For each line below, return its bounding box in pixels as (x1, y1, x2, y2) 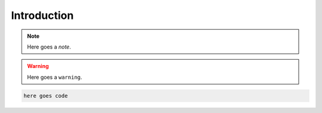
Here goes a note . (27, 43, 72, 50)
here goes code (23, 92, 68, 99)
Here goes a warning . (27, 73, 83, 80)
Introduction (11, 9, 74, 22)
